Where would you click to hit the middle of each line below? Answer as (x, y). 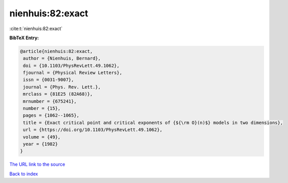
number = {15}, (42, 109)
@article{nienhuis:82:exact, (56, 51)
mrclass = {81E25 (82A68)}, (58, 94)
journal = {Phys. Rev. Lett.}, (62, 87)
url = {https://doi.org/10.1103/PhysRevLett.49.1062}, (93, 130)
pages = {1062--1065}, (51, 115)
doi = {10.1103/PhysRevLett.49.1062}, (71, 66)
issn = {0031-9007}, (49, 80)
